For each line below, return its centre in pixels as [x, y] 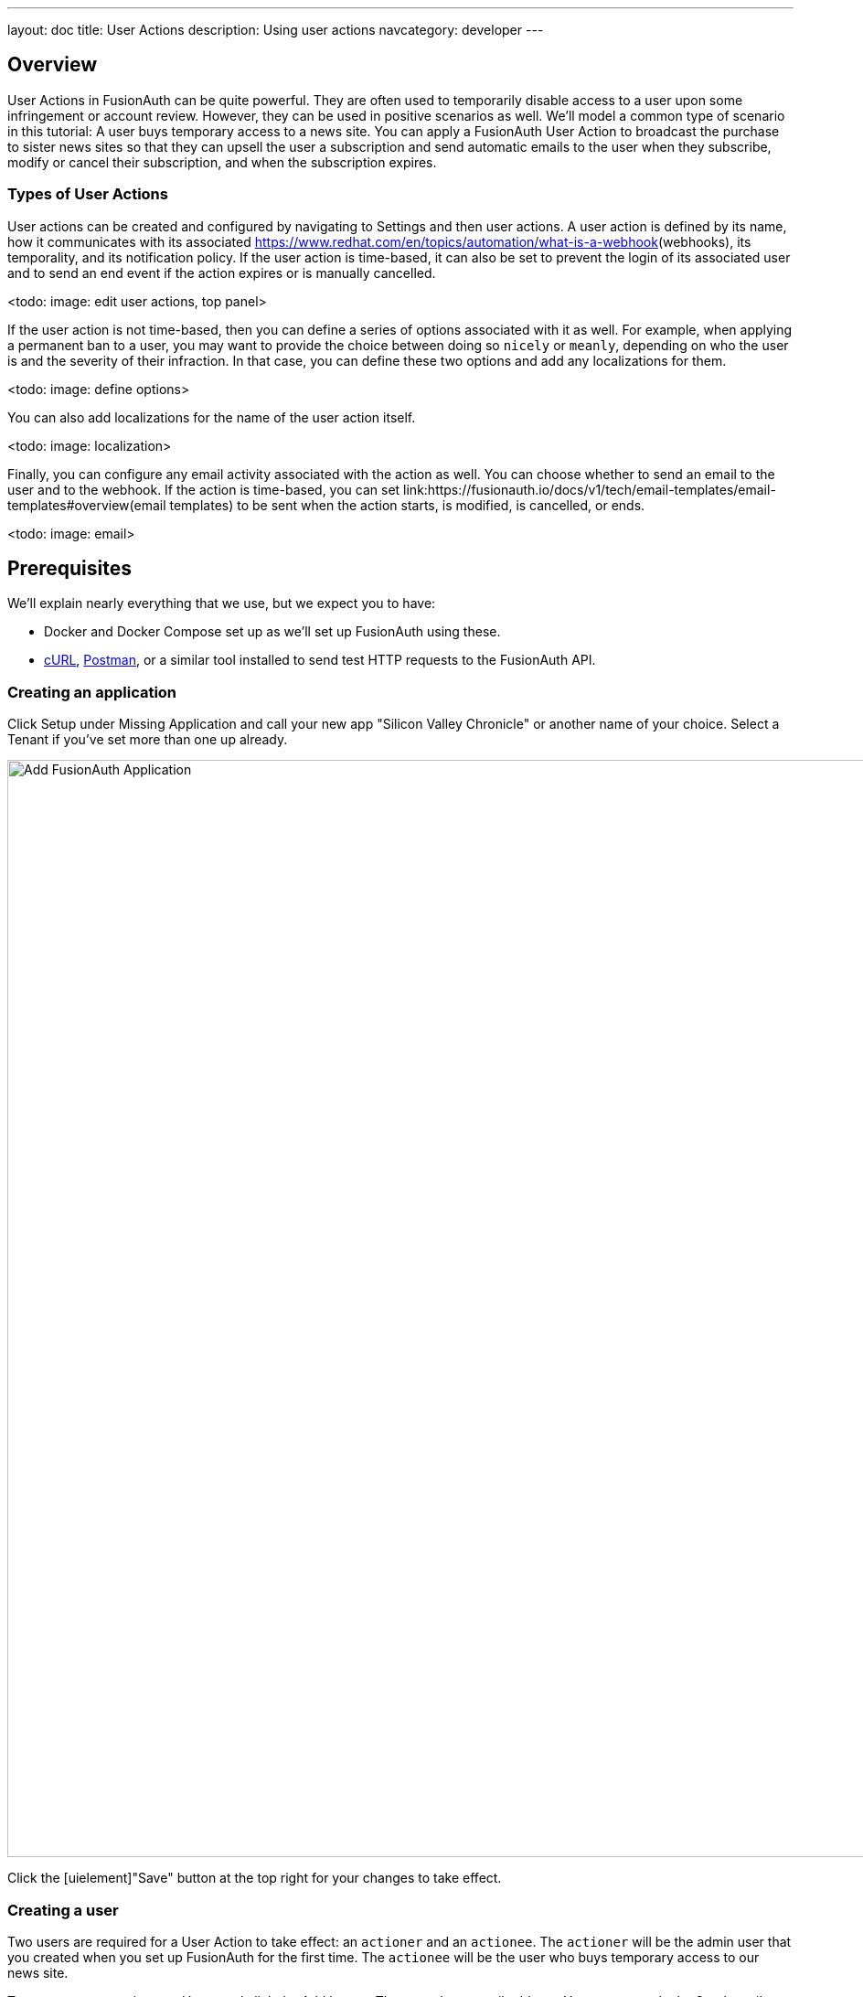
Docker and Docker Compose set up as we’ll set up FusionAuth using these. [272, 632]
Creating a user [63, 1910]
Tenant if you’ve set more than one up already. [148, 740]
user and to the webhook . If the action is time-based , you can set [204, 489]
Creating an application [92, 692]
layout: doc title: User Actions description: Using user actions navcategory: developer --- [276, 30]
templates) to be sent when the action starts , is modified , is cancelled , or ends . [407, 505]
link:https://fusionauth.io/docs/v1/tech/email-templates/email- [590, 489]
